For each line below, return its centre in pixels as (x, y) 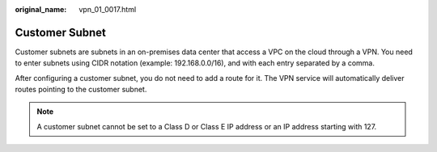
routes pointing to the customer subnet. (81, 90)
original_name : (41, 9)
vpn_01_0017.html (108, 9)
